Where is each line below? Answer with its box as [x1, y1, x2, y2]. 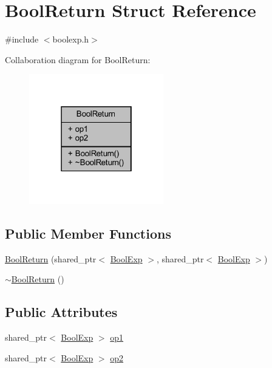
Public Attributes [5, 302, 118, 321]
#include [5, 33, 39, 46]
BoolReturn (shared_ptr [5, 252, 97, 265]
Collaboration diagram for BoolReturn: [5, 53, 151, 66]
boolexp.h [52, 33, 89, 46]
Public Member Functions [5, 223, 171, 242]
